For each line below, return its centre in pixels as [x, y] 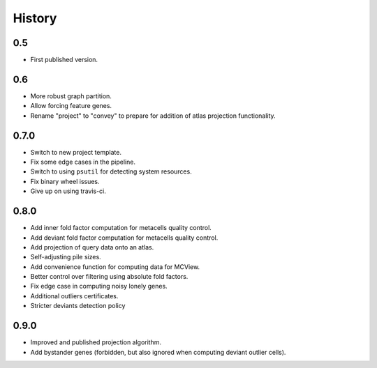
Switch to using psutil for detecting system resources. [111, 171]
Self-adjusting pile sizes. [66, 257]
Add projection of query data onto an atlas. [92, 247]
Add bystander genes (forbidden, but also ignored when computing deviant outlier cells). [158, 352]
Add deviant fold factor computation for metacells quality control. [124, 238]
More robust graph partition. [71, 96]
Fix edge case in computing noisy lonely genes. [99, 286]
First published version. [64, 60]
